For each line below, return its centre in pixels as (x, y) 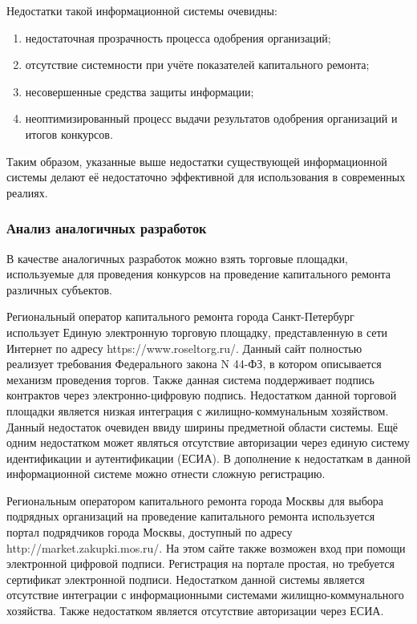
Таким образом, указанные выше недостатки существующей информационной (197, 161)
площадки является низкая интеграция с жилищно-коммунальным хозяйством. (198, 410)
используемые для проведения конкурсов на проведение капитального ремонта (198, 274)
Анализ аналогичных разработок (107, 228)
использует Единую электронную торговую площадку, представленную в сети (197, 332)
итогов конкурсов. (69, 134)
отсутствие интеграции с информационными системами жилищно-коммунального (205, 595)
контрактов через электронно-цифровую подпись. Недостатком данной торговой (202, 395)
